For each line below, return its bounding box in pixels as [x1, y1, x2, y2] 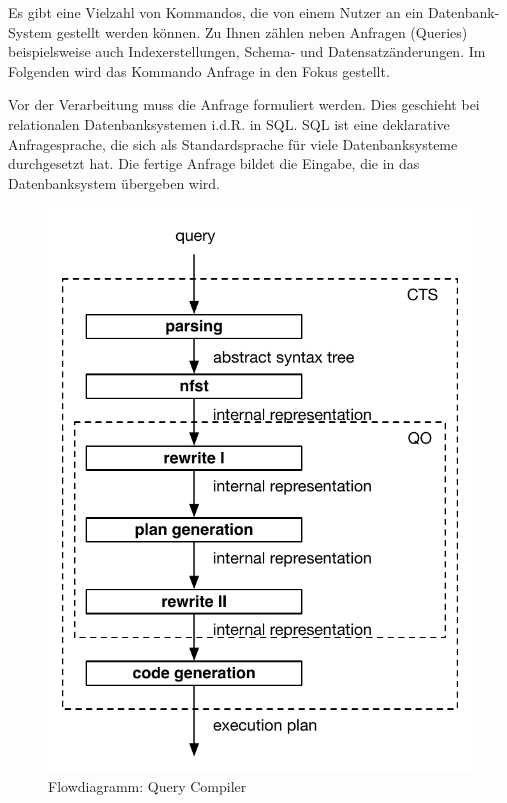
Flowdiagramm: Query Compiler [48, 775, 247, 796]
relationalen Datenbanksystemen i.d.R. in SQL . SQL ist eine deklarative [8, 113, 450, 134]
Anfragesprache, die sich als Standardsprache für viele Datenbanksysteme [8, 133, 458, 154]
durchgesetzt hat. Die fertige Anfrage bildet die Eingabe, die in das [8, 153, 420, 174]
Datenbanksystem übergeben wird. [8, 172, 221, 193]
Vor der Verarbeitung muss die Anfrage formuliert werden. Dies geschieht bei [8, 94, 480, 115]
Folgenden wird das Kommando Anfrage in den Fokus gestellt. [8, 60, 390, 81]
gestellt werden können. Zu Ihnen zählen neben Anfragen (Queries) [56, 21, 468, 42]
